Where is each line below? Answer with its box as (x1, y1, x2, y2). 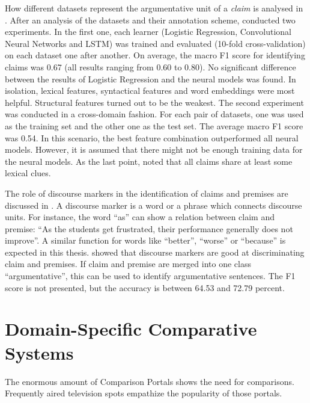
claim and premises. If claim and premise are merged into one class (5, 257, 251, 270)
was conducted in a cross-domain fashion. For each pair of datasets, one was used (5, 108, 304, 120)
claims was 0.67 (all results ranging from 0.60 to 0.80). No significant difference (5, 60, 296, 73)
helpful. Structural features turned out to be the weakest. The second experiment (5, 96, 304, 108)
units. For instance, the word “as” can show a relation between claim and (5, 211, 275, 223)
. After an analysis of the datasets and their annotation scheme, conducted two (5, 13, 296, 26)
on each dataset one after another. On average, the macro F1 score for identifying (5, 49, 305, 61)
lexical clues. (5, 167, 51, 179)
